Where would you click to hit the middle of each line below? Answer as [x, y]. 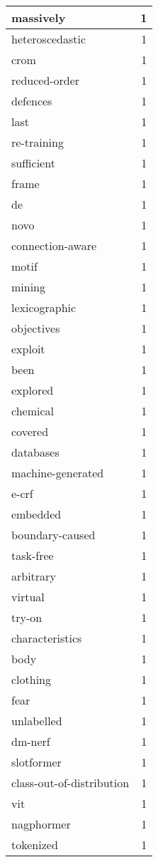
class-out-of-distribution [70, 783]
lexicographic [44, 307]
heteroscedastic [49, 39]
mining [29, 287]
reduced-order [46, 80]
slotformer [36, 762]
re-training [38, 142]
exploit [28, 349]
